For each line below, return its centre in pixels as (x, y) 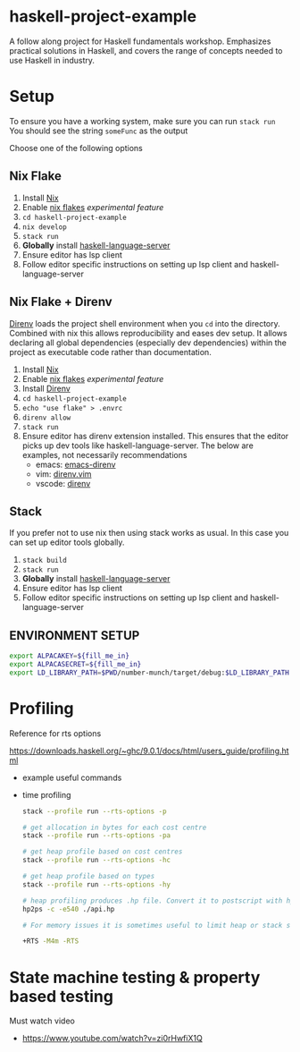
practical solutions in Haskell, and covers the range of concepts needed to (146, 50)
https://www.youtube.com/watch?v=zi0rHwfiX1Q (112, 1039)
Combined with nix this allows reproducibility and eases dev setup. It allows (148, 333)
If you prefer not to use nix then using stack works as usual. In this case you (149, 533)
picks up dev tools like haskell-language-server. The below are (138, 445)
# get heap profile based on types (88, 877)
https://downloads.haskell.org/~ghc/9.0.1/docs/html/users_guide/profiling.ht (149, 751)
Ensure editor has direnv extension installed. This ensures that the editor (155, 436)
